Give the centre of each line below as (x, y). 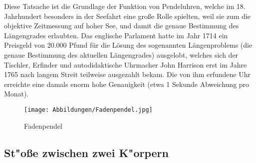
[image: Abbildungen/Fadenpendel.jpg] (88, 110)
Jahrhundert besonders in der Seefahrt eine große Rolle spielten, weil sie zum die (128, 16)
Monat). (16, 94)
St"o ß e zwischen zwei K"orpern (86, 152)
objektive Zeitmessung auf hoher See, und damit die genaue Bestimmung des (122, 26)
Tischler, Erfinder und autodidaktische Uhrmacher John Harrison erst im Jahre (126, 64)
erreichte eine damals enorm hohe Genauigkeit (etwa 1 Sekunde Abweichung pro (127, 84)
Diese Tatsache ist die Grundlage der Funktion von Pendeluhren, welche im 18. (125, 6)
